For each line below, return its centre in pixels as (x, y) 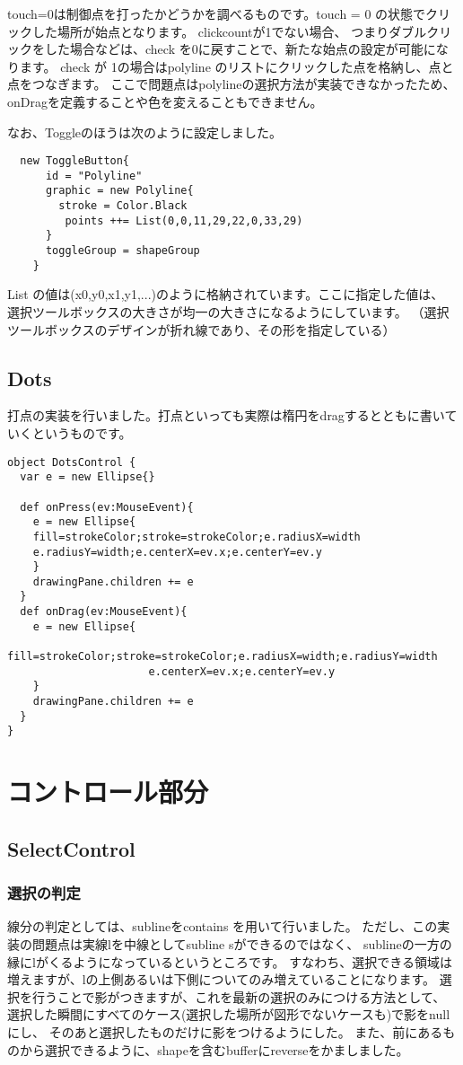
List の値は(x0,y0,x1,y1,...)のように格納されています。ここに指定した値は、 (226, 294)
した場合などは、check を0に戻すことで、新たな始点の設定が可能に (240, 49)
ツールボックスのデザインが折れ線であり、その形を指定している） (201, 329)
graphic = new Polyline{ (119, 191)
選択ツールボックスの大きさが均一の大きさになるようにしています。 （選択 (228, 312)
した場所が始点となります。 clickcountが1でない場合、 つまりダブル (229, 31)
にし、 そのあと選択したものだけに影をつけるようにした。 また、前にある (225, 1031)
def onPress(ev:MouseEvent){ (107, 507)
